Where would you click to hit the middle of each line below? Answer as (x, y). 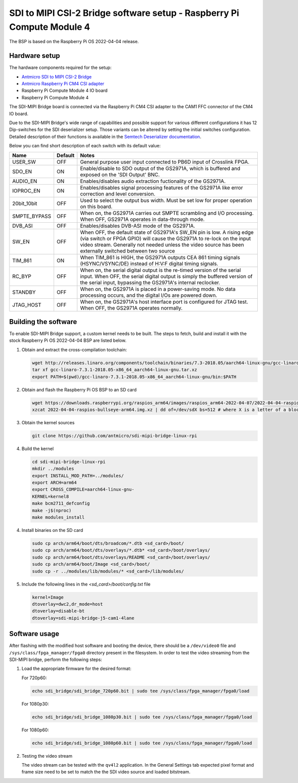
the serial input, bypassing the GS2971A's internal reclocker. (150, 282)
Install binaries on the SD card (52, 530)
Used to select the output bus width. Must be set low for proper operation (166, 200)
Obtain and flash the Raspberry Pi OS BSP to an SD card (79, 390)
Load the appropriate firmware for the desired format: (76, 669)
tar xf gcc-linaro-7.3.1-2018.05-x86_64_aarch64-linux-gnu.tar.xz (114, 370)
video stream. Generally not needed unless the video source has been (162, 245)
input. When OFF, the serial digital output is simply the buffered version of (166, 276)
